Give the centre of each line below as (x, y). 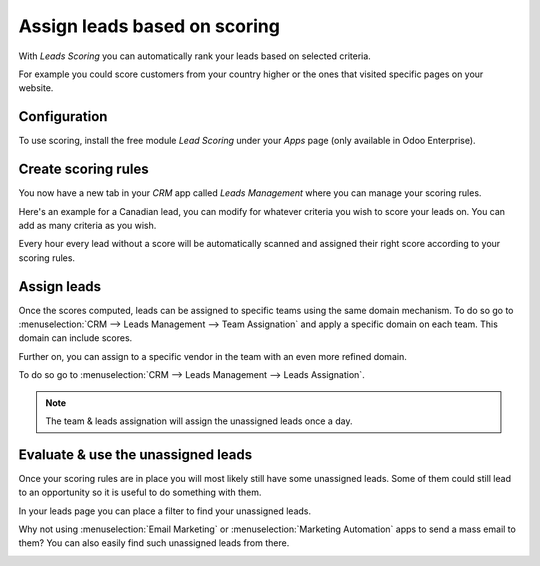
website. (36, 88)
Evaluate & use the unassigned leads (135, 454)
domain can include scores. (75, 338)
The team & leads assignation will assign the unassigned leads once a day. (199, 421)
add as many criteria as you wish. (87, 225)
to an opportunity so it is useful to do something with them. (140, 492)
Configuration (63, 116)
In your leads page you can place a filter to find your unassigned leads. (165, 511)
